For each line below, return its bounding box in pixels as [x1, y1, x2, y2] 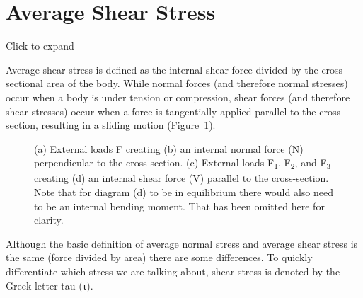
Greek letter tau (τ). [6, 277, 93, 292]
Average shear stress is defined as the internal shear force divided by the [6, 62, 318, 76]
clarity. [34, 212, 64, 227]
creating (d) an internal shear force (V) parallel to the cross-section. [34, 171, 329, 185]
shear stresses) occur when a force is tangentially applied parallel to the [6, 103, 316, 118]
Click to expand [6, 38, 74, 53]
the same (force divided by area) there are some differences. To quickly [6, 250, 313, 265]
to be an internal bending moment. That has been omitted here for [34, 198, 325, 213]
